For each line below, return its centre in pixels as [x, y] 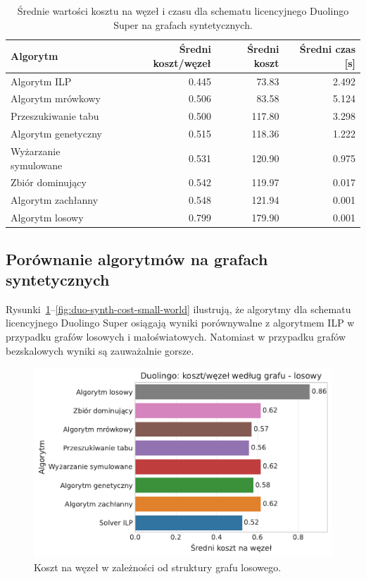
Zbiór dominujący [49, 182]
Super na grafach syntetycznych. [183, 24]
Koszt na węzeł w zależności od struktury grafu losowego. [158, 567]
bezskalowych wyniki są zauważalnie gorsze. [100, 350]
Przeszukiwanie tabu [55, 116]
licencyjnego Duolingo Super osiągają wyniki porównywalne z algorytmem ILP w [180, 323]
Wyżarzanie [36, 151]
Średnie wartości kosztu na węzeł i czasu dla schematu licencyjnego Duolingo [183, 11]
